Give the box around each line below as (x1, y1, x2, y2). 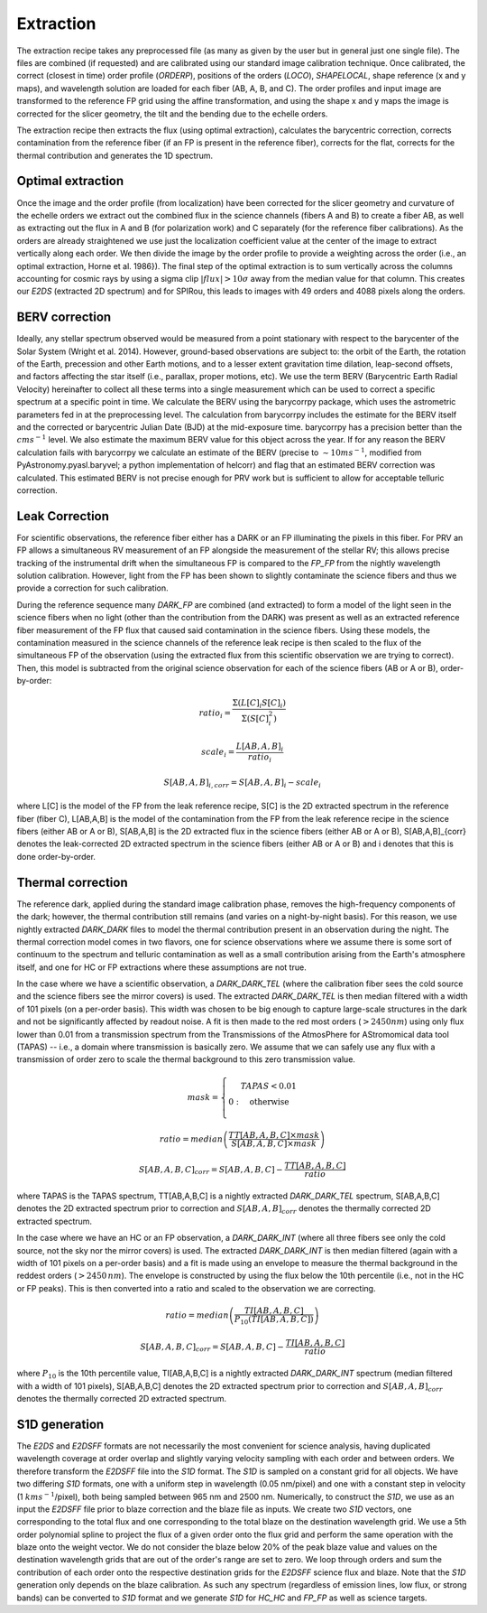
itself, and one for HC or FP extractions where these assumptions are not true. (16, 962, 307, 973)
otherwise (249, 1096, 289, 1106)
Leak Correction (16, 508, 110, 524)
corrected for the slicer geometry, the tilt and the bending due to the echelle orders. (16, 108, 328, 119)
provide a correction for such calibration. (16, 583, 169, 593)
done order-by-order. (16, 851, 96, 862)
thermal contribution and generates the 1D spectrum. (16, 150, 214, 161)
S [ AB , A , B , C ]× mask (231, 1139, 317, 1149)
